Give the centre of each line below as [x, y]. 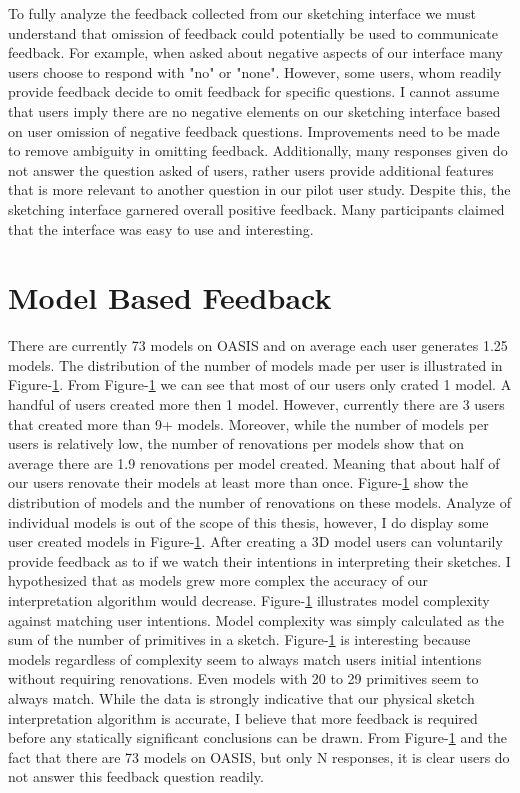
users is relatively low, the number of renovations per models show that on [236, 443]
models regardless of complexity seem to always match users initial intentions [245, 658]
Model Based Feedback [170, 297]
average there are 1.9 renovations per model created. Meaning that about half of [254, 462]
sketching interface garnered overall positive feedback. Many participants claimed [256, 208]
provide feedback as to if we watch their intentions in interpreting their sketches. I [259, 560]
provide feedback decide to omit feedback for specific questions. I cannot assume [254, 91]
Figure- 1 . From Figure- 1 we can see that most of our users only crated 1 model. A [260, 384]
